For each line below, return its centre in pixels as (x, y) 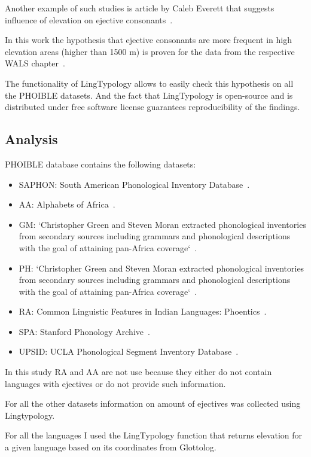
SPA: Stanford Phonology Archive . (84, 331)
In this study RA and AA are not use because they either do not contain (138, 372)
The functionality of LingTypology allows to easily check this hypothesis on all (149, 83)
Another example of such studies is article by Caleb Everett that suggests (140, 8)
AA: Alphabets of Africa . (67, 204)
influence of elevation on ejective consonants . (89, 19)
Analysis (31, 139)
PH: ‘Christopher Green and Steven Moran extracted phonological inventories (161, 268)
